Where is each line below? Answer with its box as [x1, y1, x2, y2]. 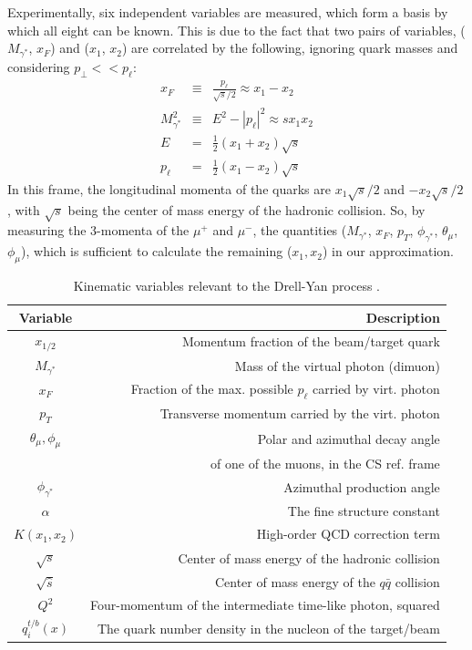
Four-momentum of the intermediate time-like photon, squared [90, 595, 440, 614]
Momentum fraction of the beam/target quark [181, 332, 440, 351]
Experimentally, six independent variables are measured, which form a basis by [7, 3, 448, 21]
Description [365, 307, 440, 326]
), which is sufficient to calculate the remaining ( [21, 242, 292, 261]
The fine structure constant [287, 501, 440, 521]
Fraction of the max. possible [130, 379, 293, 398]
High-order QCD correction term [256, 524, 440, 543]
